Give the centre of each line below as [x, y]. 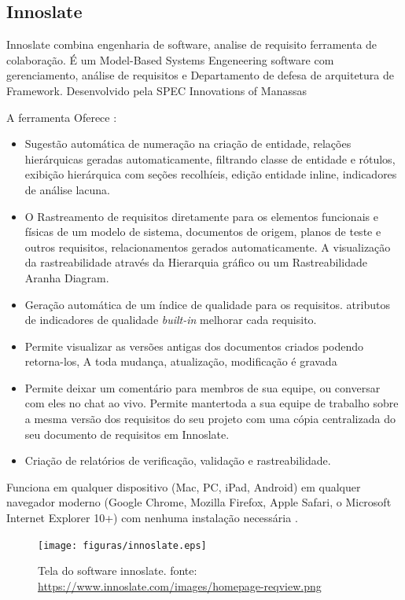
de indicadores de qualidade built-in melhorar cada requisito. [171, 320]
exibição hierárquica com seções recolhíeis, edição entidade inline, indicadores [211, 174]
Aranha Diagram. [67, 277]
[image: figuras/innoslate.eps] [122, 545]
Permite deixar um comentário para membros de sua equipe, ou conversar [202, 387]
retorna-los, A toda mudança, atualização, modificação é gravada [181, 361]
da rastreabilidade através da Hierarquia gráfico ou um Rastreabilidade [196, 262]
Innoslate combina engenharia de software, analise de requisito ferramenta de [192, 44]
